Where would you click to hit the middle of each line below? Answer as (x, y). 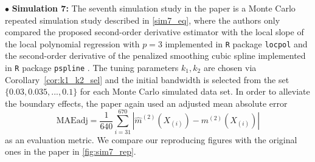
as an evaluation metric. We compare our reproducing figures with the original (151, 139)
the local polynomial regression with (72, 43)
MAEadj (72, 121)
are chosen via (230, 68)
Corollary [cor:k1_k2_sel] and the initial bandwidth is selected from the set (147, 79)
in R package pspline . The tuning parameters (92, 68)
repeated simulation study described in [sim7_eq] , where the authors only (143, 20)
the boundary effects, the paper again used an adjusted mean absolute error (146, 103)
